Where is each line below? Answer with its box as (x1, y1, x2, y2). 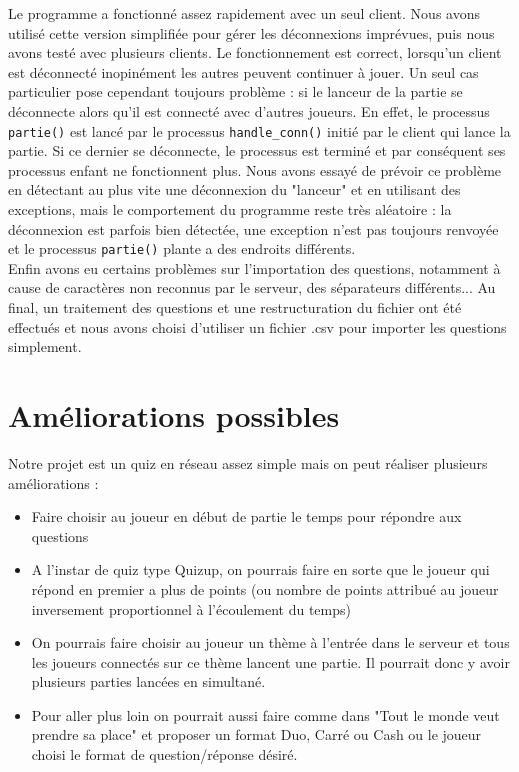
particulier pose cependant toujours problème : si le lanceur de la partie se (8, 81, 463, 102)
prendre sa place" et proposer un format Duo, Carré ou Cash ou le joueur (31, 724, 482, 745)
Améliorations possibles (8, 395, 340, 435)
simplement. (8, 336, 82, 357)
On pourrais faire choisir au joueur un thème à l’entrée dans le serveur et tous (31, 632, 510, 653)
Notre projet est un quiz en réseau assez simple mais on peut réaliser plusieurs (8, 452, 488, 473)
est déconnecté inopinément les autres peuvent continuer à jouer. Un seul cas (8, 61, 479, 82)
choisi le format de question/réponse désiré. (31, 744, 298, 765)
